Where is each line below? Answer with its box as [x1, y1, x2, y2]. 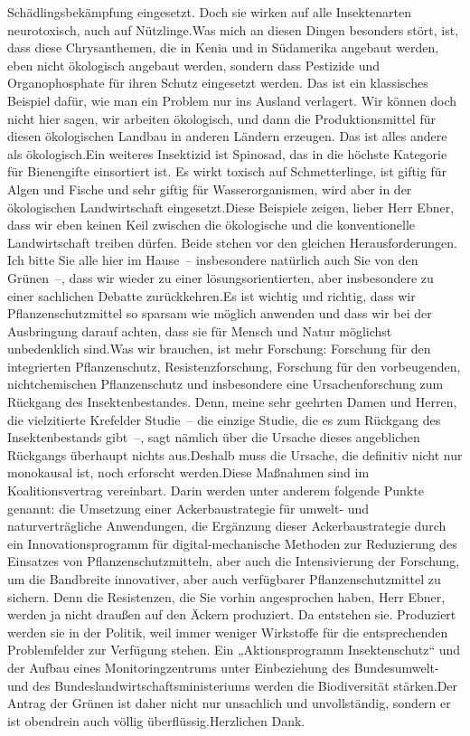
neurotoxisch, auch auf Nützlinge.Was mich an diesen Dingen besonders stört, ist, [7, 20, 459, 39]
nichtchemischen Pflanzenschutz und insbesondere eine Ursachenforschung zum [7, 374, 444, 393]
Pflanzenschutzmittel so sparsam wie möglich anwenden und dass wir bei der [7, 304, 432, 323]
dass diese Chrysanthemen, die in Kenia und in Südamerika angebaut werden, [7, 38, 439, 57]
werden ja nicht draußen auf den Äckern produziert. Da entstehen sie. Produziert [7, 605, 456, 624]
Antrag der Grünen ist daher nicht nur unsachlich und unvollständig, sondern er [7, 694, 451, 712]
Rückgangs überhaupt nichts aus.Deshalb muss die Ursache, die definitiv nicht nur [7, 445, 463, 464]
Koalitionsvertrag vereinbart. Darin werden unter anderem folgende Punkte [7, 481, 424, 500]
